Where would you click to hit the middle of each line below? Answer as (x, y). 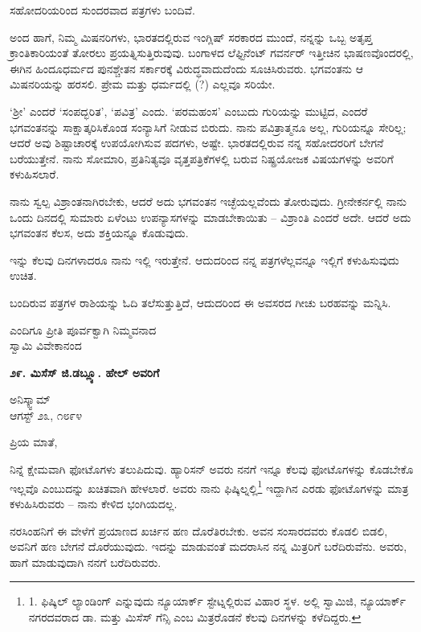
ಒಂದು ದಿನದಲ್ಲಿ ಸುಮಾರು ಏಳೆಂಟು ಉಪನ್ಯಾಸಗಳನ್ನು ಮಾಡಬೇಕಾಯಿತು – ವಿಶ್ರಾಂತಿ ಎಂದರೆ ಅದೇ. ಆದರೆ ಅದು (210, 217)
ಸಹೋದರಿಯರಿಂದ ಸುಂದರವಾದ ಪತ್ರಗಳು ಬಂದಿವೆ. (102, 10)
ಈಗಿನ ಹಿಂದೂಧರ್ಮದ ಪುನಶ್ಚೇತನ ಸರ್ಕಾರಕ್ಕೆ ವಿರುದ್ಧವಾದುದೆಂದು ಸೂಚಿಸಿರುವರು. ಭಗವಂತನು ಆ (186, 68)
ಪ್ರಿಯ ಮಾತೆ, (34, 442)
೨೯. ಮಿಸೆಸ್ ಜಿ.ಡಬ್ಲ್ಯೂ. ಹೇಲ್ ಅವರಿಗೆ (85, 372)
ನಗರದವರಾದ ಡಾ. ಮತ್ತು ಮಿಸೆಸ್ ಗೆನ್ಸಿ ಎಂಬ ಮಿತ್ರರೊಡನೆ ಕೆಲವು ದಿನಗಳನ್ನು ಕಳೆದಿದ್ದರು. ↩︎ (195, 616)
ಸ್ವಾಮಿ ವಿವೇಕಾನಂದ (46, 345)
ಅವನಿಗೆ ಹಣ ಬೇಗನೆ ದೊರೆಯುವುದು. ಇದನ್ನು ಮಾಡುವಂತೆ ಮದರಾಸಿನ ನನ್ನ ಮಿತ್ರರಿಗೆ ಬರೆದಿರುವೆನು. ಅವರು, (208, 546)
